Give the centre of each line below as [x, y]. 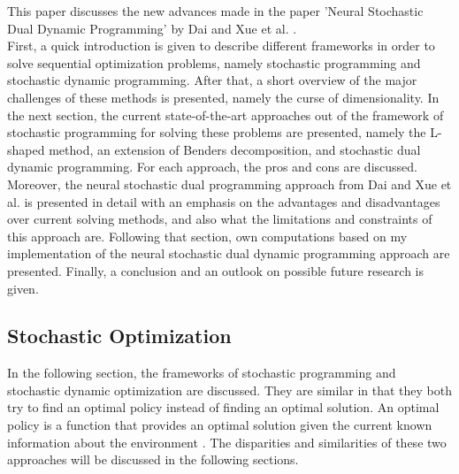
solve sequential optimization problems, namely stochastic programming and [214, 62]
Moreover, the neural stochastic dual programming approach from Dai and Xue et [229, 183]
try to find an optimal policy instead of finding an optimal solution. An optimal [223, 407]
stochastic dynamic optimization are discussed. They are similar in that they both [230, 390]
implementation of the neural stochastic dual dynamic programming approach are [229, 253]
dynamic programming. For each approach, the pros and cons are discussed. [212, 167]
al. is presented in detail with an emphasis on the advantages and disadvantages [224, 201]
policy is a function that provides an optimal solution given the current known [220, 425]
